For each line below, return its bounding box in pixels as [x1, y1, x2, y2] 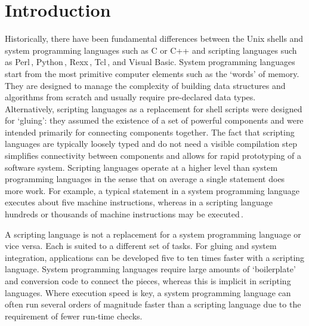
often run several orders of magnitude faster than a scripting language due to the [5, 298, 301, 310]
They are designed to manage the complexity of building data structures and [5, 79, 286, 91]
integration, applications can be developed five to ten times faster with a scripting [5, 251, 305, 263]
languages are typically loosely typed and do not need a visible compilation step [5, 137, 297, 150]
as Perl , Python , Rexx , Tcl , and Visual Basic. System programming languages [5, 56, 295, 68]
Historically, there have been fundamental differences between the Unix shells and [5, 32, 304, 45]
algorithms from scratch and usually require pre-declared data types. [5, 91, 256, 103]
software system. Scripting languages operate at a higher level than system [5, 161, 278, 173]
